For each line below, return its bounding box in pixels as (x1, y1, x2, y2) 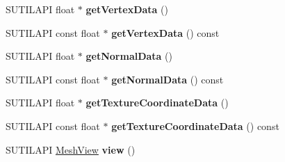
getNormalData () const (111, 72, 224, 86)
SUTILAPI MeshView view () (6, 142, 136, 156)
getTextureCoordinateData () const (111, 118, 279, 133)
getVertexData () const (111, 25, 220, 40)
